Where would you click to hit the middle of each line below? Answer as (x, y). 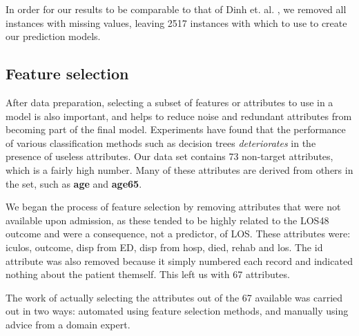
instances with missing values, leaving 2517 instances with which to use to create (176, 22)
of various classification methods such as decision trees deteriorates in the (161, 142)
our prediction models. (53, 36)
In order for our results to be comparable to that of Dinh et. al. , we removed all (176, 9)
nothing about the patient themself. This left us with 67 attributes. (148, 274)
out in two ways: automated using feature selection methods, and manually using (177, 311)
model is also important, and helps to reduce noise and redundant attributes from (179, 116)
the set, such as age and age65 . (74, 183)
